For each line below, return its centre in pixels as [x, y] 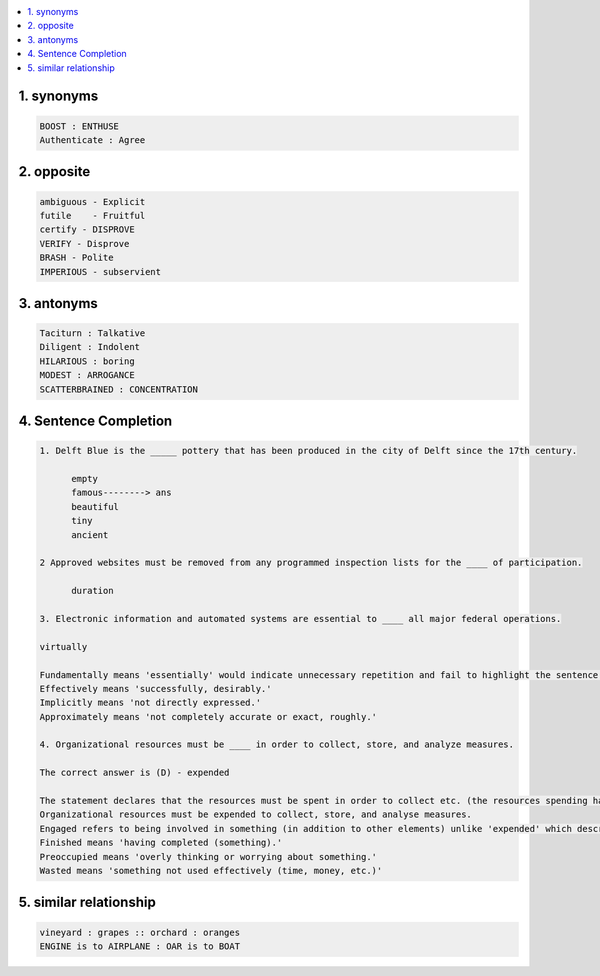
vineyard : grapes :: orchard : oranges [139, 932]
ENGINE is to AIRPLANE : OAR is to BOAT [139, 946]
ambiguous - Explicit [92, 201]
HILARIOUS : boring [87, 361]
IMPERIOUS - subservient [100, 271]
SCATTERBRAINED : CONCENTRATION [119, 389]
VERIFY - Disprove [84, 243]
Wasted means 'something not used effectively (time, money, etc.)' [211, 870]
